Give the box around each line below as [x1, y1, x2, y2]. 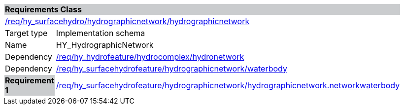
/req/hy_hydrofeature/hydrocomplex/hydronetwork [56, 52, 244, 62]
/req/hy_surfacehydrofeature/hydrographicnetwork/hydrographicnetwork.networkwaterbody [56, 80, 400, 90]
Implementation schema [56, 28, 145, 38]
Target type [5, 28, 48, 38]
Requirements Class [5, 4, 82, 14]
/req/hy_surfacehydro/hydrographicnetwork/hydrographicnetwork [5, 16, 250, 26]
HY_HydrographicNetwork [56, 40, 154, 50]
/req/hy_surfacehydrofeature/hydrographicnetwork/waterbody [56, 64, 287, 73]
